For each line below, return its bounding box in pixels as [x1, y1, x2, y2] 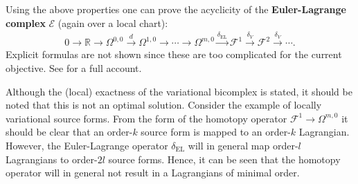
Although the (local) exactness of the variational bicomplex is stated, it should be [6, 84, 352, 98]
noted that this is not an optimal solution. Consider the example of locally [6, 98, 322, 112]
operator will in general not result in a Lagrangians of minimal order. [6, 165, 300, 180]
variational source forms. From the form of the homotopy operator [6, 111, 287, 125]
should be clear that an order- [6, 125, 133, 139]
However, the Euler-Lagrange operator [6, 138, 168, 152]
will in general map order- [188, 138, 298, 152]
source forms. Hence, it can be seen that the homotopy [108, 151, 341, 166]
